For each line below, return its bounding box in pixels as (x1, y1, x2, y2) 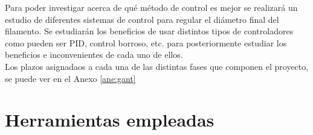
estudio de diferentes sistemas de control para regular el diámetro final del (5, 13, 279, 25)
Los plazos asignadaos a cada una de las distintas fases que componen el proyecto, (5, 60, 309, 72)
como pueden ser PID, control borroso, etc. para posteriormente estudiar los (5, 36, 287, 49)
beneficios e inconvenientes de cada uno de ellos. (5, 48, 183, 61)
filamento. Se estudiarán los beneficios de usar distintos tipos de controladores (5, 25, 294, 37)
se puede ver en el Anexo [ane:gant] (5, 72, 136, 84)
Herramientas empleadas (5, 107, 215, 132)
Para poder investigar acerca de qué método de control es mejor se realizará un (5, 1, 298, 13)
